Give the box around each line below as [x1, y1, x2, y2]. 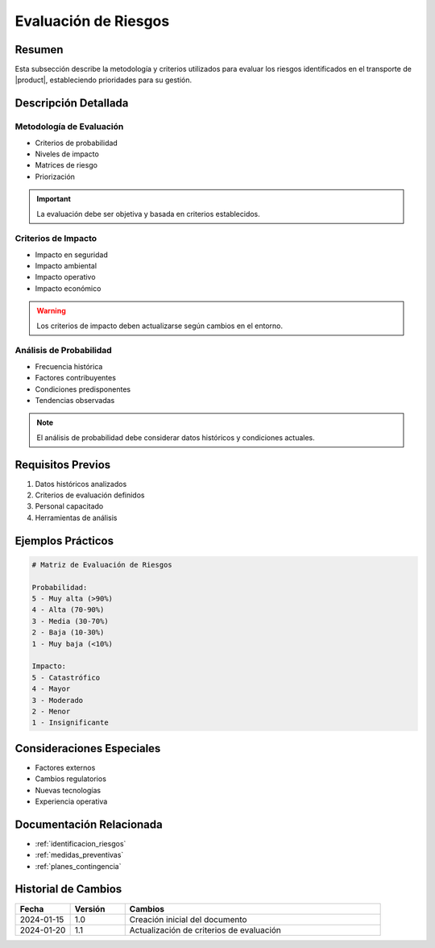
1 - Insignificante [31, 718, 109, 727]
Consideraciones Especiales [14, 742, 161, 755]
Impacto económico [35, 283, 101, 293]
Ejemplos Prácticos [14, 534, 114, 547]
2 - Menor [31, 706, 71, 716]
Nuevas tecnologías [35, 785, 101, 795]
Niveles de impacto [35, 149, 100, 159]
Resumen [14, 43, 64, 56]
